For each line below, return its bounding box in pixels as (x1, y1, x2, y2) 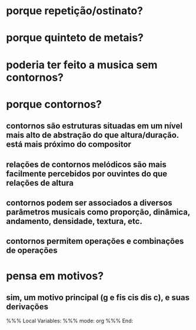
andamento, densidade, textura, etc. (6, 216, 142, 226)
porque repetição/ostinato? (6, 4, 143, 18)
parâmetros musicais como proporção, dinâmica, (6, 207, 190, 217)
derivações (6, 302, 49, 312)
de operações (6, 246, 58, 256)
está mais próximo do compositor (6, 140, 131, 150)
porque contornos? (6, 97, 102, 111)
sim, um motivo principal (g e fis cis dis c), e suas (6, 292, 190, 302)
